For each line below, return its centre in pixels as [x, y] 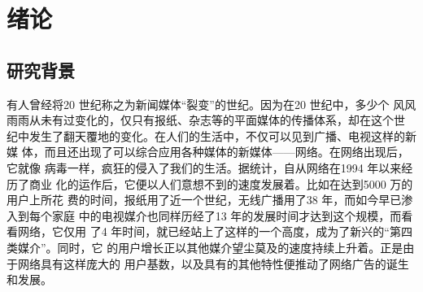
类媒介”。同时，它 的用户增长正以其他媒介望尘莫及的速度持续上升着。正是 [205, 247]
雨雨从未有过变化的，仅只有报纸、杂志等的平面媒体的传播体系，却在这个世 [206, 120]
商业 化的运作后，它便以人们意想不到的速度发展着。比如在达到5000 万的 [221, 183]
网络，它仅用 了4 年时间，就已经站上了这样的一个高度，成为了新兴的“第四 [215, 231]
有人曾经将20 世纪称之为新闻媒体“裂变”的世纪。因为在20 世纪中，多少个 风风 [211, 104]
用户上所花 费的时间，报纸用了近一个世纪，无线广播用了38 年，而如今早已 [204, 200]
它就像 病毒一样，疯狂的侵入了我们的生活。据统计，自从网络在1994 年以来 [204, 167]
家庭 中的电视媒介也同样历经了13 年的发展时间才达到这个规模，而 [227, 215]
